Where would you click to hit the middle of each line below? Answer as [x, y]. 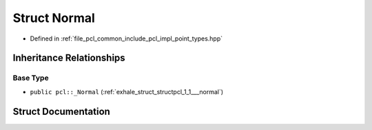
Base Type [31, 78]
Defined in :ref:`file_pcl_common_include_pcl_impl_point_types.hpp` [126, 39]
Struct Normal [54, 18]
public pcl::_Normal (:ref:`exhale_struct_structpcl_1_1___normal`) [127, 91]
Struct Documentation [61, 111]
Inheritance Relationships [69, 58]
